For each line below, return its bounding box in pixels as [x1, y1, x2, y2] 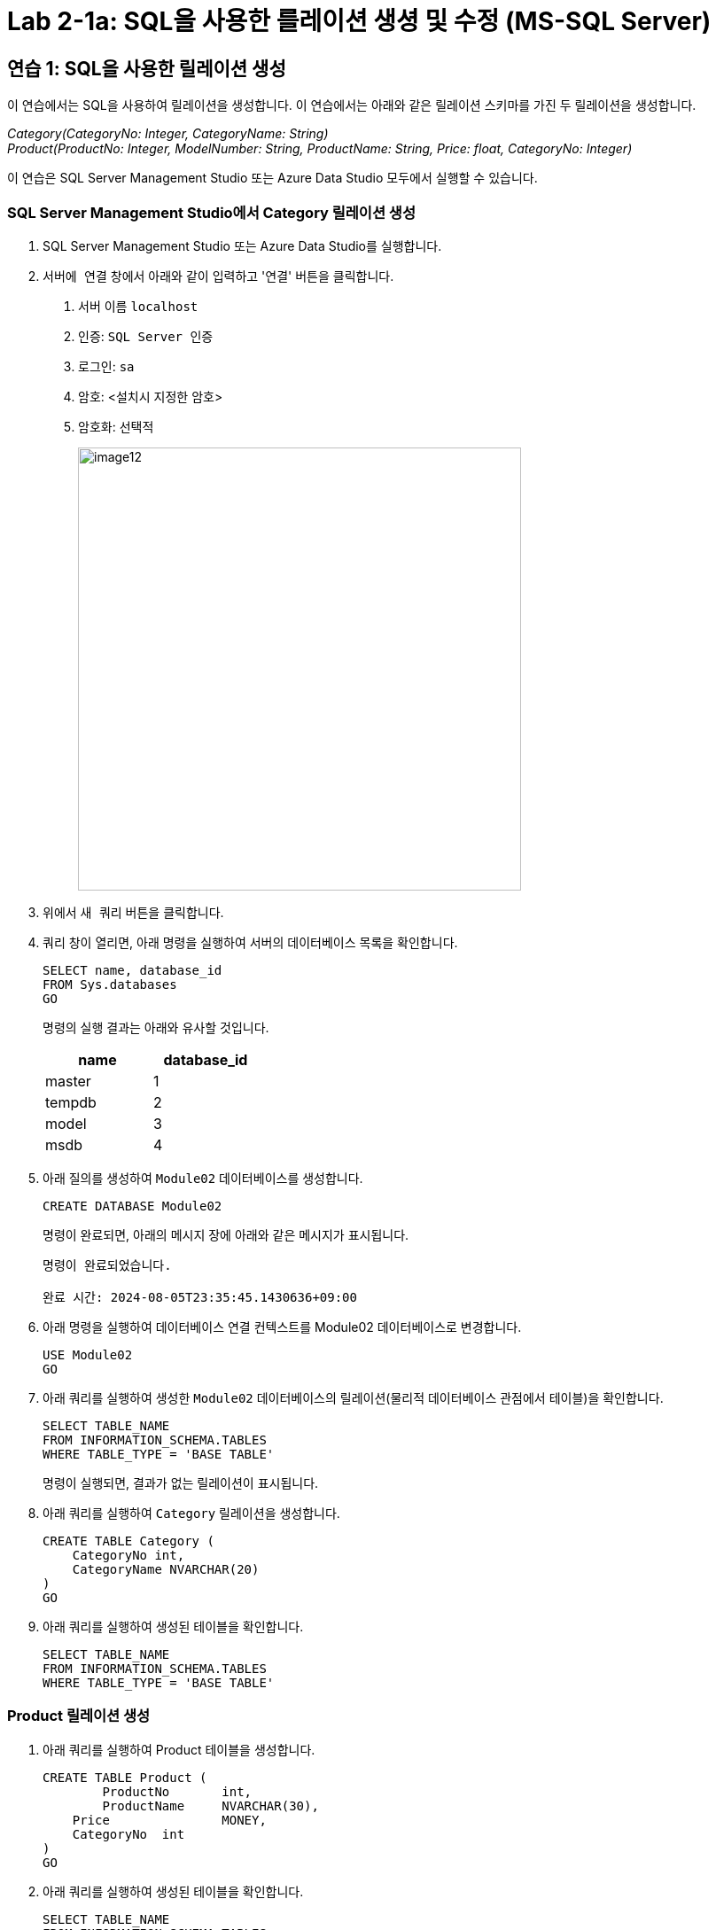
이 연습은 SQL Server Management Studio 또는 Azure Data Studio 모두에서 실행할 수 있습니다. [7, 170, 538, 186]
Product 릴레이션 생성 [7, 1707, 151, 1725]
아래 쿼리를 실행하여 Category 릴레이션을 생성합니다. [43, 1505, 340, 1521]
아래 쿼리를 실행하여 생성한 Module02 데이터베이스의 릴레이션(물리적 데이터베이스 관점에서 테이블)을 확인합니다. [43, 1389, 664, 1405]
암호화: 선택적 [78, 418, 154, 434]
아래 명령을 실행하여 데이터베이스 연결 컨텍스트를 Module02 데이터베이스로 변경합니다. [43, 1319, 522, 1335]
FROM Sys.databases [43, 977, 177, 992]
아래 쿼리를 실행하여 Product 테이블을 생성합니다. [43, 1741, 315, 1757]
